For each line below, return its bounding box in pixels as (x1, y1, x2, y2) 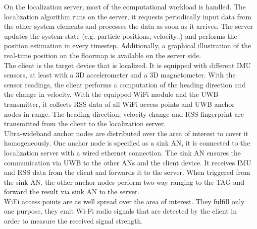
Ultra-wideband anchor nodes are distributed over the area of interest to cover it (4, 128, 249, 138)
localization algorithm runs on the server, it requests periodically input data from (4, 11, 252, 21)
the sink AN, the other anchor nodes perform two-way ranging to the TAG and (4, 176, 245, 187)
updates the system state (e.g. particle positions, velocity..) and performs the (4, 30, 237, 41)
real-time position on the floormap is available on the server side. (4, 50, 201, 60)
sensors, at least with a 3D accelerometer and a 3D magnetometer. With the (4, 70, 236, 80)
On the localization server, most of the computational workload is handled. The (4, 1, 246, 11)
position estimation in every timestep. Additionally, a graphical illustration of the (4, 40, 251, 51)
